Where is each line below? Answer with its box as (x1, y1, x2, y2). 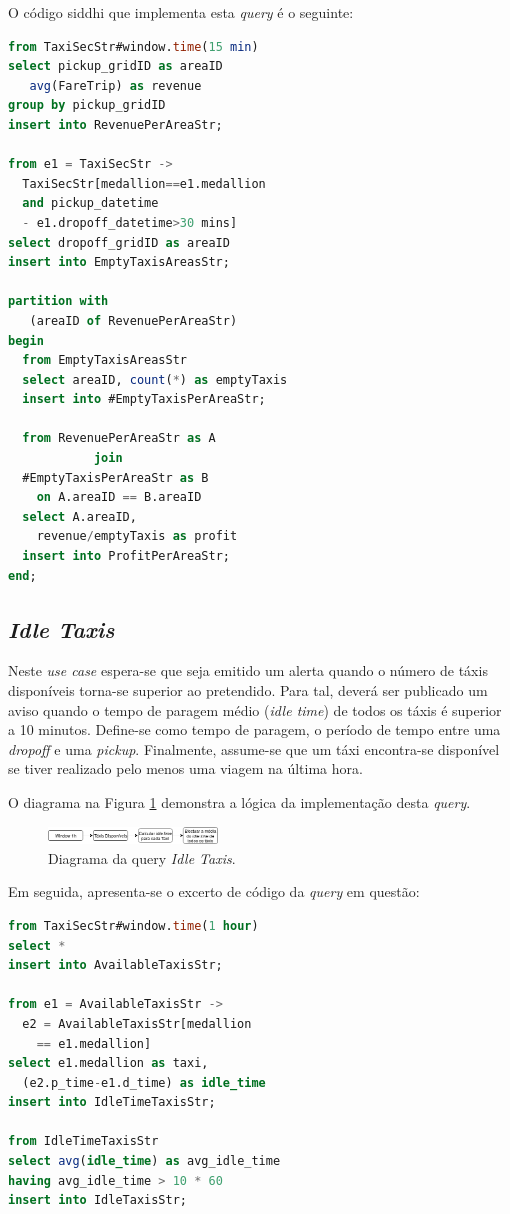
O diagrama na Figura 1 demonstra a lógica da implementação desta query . (8, 791, 471, 812)
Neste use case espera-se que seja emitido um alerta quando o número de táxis (8, 660, 488, 681)
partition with (8, 294, 109, 309)
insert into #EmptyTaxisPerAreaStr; (22, 392, 266, 407)
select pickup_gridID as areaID (8, 59, 223, 74)
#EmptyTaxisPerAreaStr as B (22, 470, 209, 485)
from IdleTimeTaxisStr (8, 1134, 159, 1149)
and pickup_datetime (22, 196, 159, 211)
